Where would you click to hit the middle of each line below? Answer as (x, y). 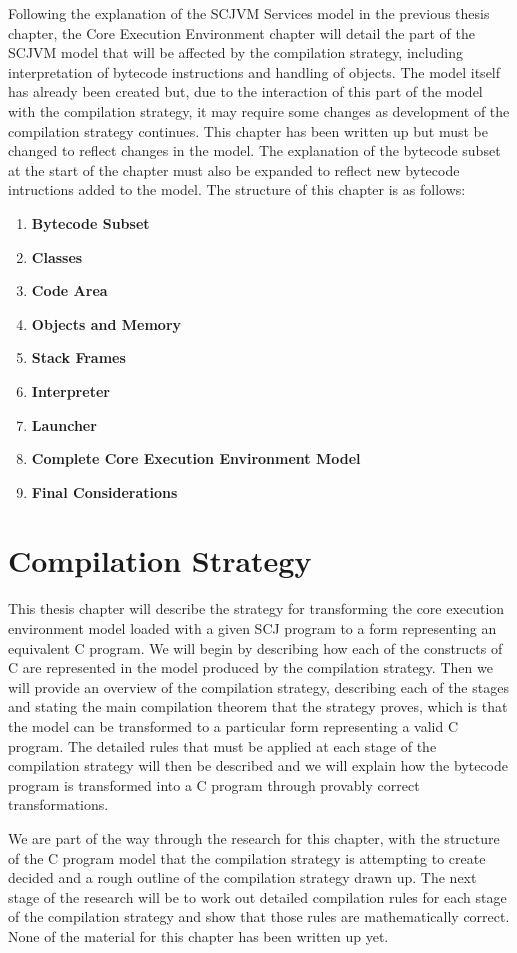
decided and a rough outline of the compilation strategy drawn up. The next (242, 877)
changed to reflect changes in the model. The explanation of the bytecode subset (254, 150)
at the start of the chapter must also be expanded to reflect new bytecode (234, 169)
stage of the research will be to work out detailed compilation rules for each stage (257, 896)
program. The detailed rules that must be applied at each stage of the (222, 745)
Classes (57, 256)
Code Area (69, 290)
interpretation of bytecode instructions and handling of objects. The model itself (254, 71)
